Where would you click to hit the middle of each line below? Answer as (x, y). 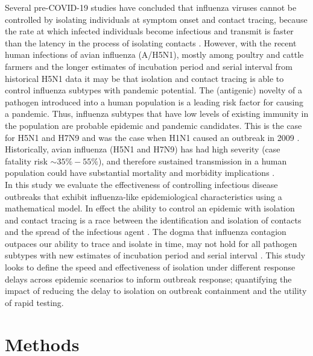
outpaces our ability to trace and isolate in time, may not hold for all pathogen (151, 243)
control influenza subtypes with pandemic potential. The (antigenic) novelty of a (153, 90)
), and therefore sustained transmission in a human (192, 161)
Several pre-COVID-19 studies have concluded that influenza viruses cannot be (151, 7)
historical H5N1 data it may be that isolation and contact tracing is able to (144, 78)
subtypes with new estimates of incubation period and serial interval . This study (155, 255)
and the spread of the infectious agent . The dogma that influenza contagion (146, 232)
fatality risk (26, 161)
